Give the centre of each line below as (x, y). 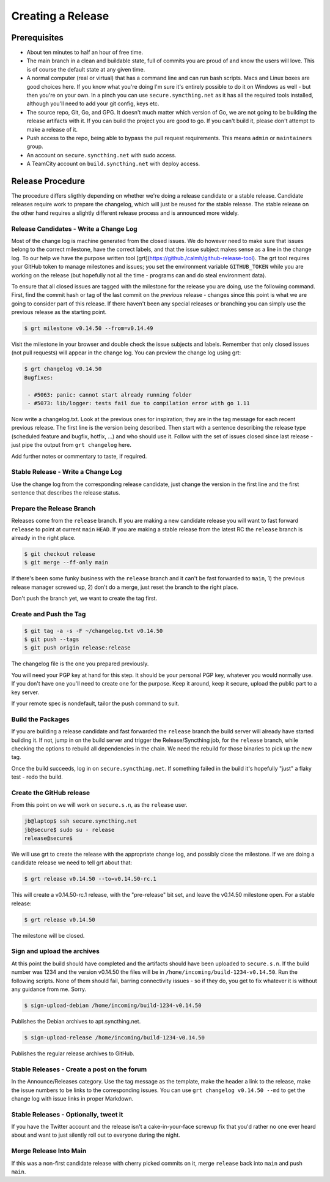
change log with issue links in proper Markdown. (72, 1098)
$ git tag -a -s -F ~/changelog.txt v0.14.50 (94, 631)
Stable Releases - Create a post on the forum (79, 1069)
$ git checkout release (60, 554)
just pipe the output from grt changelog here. (71, 445)
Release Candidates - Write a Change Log (74, 228)
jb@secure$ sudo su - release (69, 830)
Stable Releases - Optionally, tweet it (67, 1114)
